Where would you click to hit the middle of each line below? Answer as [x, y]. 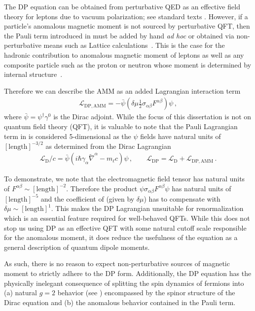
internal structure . [33, 74]
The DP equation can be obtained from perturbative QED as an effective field [122, 6]
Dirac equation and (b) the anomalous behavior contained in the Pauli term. [120, 302]
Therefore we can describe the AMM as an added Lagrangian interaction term [122, 90]
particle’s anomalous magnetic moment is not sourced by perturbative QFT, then [127, 26]
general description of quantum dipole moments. [77, 247]
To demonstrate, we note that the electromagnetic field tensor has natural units [125, 179]
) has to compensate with [182, 198]
